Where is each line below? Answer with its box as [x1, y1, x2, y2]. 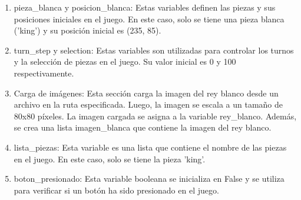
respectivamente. [14, 66, 74, 79]
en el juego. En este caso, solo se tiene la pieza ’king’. [14, 152, 206, 165]
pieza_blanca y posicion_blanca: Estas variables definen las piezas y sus [14, 1, 276, 13]
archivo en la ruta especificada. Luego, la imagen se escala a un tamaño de [14, 98, 283, 111]
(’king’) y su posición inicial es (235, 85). [14, 24, 161, 36]
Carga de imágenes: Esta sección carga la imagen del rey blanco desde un [14, 86, 279, 99]
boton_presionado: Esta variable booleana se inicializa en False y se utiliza [14, 172, 285, 185]
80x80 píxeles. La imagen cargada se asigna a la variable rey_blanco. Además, [14, 109, 297, 122]
